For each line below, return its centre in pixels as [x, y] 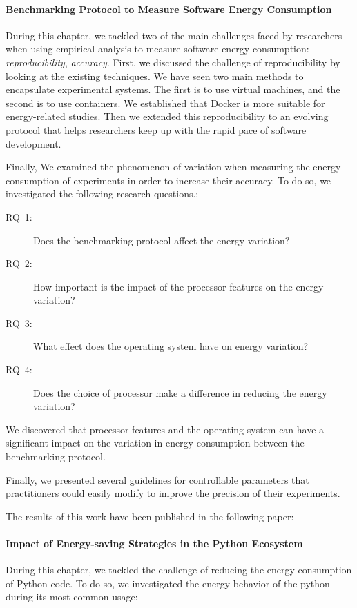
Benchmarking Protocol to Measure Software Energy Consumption [169, 9]
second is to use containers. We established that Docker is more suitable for [165, 102]
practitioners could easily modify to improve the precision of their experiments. [173, 493]
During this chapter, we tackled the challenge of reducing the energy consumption [179, 570]
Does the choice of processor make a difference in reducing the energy [180, 392]
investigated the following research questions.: [102, 194]
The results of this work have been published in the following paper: [150, 516]
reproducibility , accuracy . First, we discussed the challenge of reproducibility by [173, 62]
